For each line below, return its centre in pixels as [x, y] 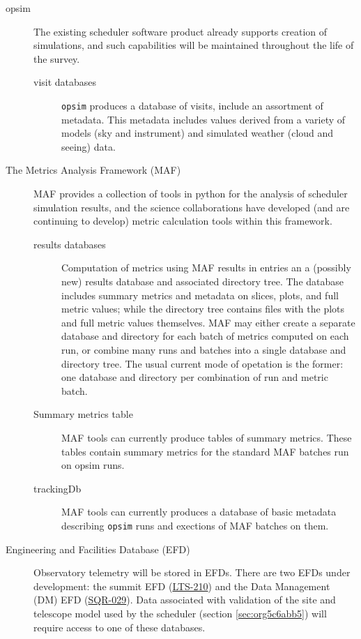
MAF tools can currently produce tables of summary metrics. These [207, 437]
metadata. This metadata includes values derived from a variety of [203, 119]
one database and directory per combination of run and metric [195, 377]
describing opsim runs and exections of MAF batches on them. [195, 525]
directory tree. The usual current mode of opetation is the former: [202, 363]
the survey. [57, 58]
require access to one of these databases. [120, 627]
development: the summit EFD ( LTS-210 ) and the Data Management [182, 586]
